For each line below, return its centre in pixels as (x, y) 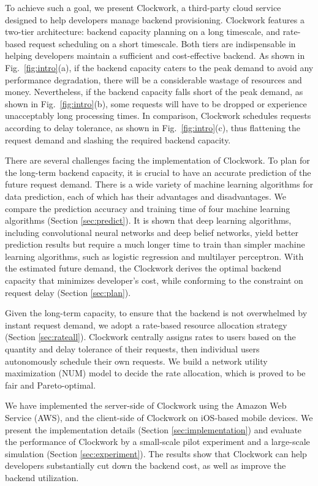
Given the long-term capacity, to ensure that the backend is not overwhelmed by (156, 313)
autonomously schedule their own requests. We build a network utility (136, 361)
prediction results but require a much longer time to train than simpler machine (155, 244)
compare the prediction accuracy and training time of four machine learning (148, 208)
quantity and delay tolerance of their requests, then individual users (132, 349)
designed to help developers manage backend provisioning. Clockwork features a (155, 19)
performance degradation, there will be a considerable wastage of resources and (153, 79)
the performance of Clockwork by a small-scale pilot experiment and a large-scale (157, 442)
